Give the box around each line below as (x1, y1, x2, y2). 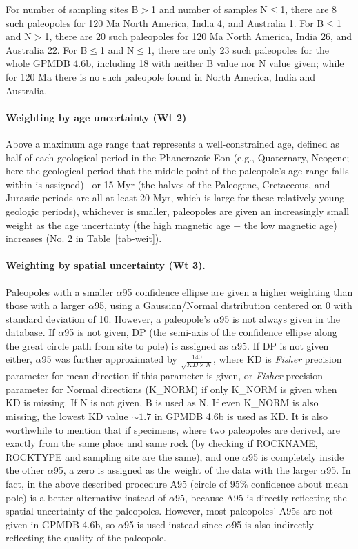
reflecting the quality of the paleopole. (6, 530, 167, 545)
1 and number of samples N (151, 2, 268, 16)
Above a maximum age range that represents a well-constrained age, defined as (6, 136, 339, 150)
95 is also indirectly (232, 517, 314, 531)
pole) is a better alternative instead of (6, 490, 166, 504)
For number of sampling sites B (6, 2, 139, 16)
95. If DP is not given (237, 338, 329, 352)
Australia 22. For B (6, 42, 88, 57)
